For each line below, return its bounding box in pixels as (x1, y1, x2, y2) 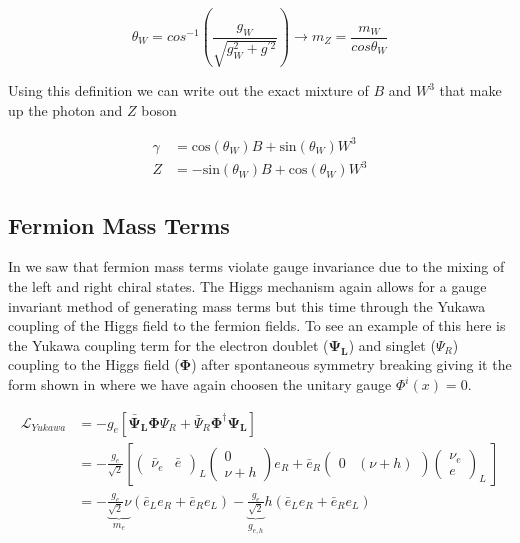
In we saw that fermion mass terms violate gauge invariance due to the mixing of (8, 256, 505, 277)
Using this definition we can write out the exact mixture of (8, 80, 369, 101)
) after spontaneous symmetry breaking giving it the (191, 354, 512, 375)
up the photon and (8, 99, 123, 120)
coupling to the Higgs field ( (8, 354, 180, 375)
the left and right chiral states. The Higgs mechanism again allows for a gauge (8, 276, 487, 297)
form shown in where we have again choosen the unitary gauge (8, 374, 392, 395)
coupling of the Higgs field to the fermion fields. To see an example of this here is (8, 315, 506, 336)
